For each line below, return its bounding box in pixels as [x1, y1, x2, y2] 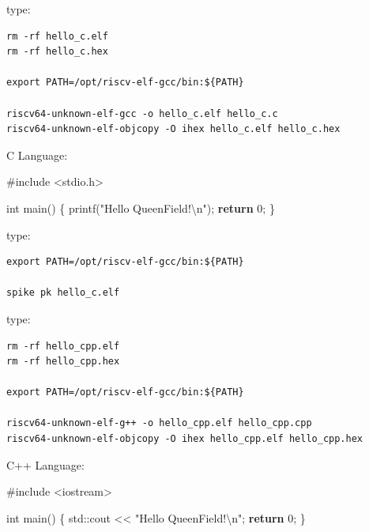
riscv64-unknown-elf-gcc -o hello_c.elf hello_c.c [6, 108, 278, 119]
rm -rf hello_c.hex [6, 46, 108, 58]
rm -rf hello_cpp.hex [6, 356, 120, 368]
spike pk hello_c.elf [6, 287, 120, 299]
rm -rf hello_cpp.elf [6, 340, 120, 352]
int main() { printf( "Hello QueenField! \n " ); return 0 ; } [6, 199, 275, 216]
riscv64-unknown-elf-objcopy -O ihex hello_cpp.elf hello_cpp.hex [6, 433, 363, 445]
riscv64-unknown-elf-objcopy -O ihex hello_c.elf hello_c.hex [6, 123, 341, 135]
